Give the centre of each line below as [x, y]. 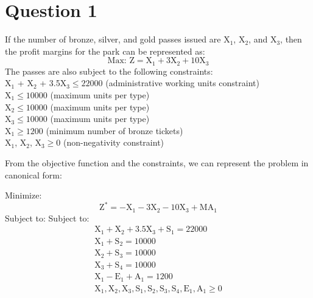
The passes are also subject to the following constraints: [109, 71]
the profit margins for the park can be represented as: [105, 51]
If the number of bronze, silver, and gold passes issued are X [118, 39]
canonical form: [33, 174]
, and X [263, 39]
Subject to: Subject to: [47, 218]
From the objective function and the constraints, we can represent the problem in [157, 162]
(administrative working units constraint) [182, 83]
